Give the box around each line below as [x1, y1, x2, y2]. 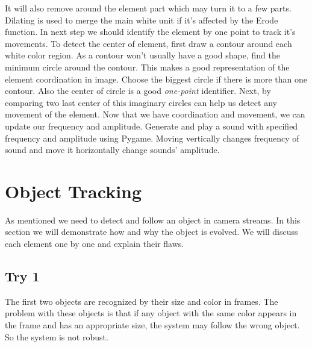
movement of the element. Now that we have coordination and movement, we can [5, 108, 305, 120]
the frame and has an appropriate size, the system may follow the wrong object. [5, 319, 300, 331]
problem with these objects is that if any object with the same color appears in [5, 307, 297, 319]
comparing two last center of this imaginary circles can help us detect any [5, 96, 277, 108]
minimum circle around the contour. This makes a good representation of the [5, 60, 290, 73]
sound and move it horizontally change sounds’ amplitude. [5, 143, 220, 156]
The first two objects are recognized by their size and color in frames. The [5, 295, 278, 307]
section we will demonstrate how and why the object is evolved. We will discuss [5, 225, 298, 238]
